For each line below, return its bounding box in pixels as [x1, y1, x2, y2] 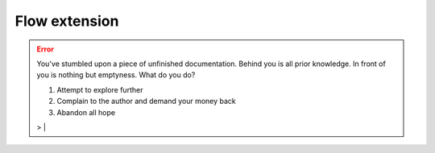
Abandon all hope [56, 107, 116, 117]
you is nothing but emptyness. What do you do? [36, 70, 196, 80]
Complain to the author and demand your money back [56, 97, 237, 106]
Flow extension [14, 12, 119, 30]
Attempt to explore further [56, 85, 143, 94]
